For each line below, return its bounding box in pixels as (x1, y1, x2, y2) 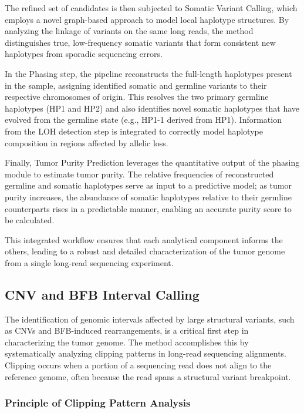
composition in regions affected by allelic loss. (5, 136, 168, 149)
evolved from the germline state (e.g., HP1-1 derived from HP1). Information (5, 113, 282, 126)
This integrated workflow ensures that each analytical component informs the (5, 233, 283, 246)
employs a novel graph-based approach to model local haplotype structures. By (5, 13, 289, 25)
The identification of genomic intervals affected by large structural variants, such (5, 313, 295, 325)
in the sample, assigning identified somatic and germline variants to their (5, 79, 267, 91)
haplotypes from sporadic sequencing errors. (5, 48, 163, 60)
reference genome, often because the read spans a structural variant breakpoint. (5, 370, 291, 382)
